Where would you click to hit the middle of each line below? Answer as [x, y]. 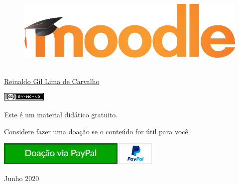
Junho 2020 [22, 178]
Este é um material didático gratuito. [61, 115]
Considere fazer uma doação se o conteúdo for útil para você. [97, 131]
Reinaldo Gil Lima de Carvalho [52, 81]
